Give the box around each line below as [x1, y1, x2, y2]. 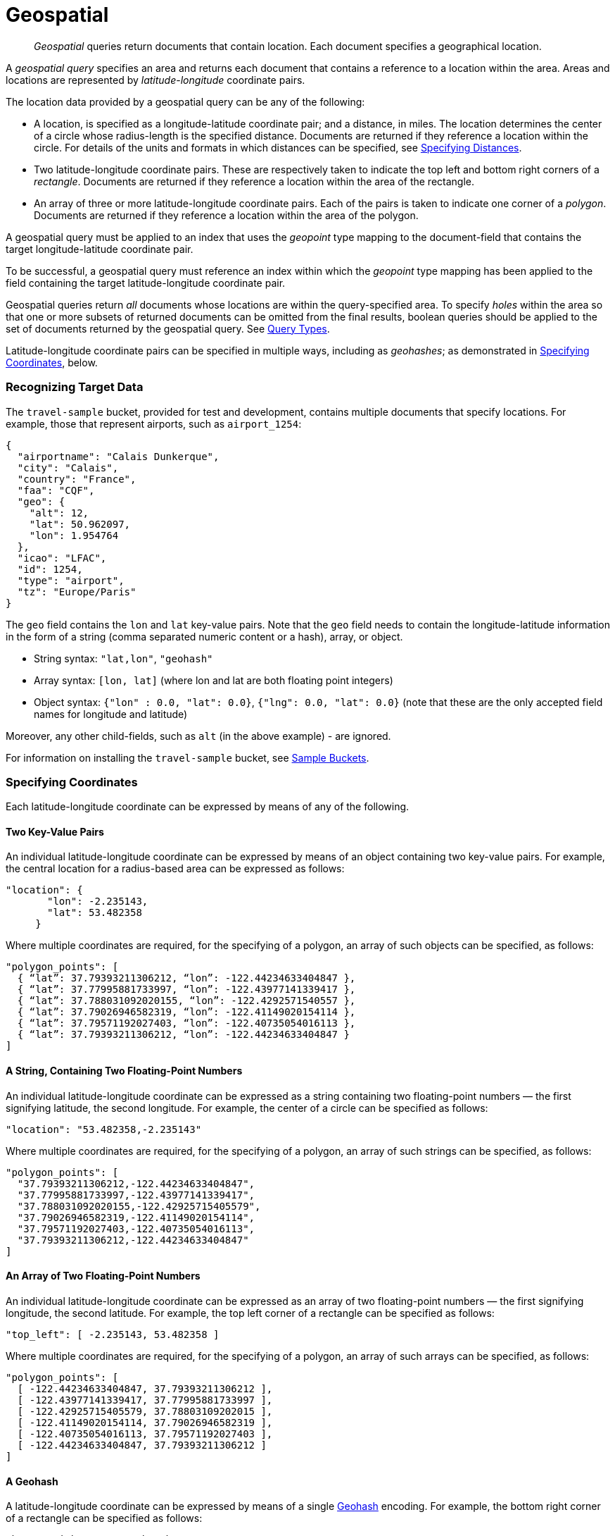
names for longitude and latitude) [34, 707, 188, 720]
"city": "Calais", [17, 462, 119, 473]
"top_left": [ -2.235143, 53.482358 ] [6, 1328, 220, 1340]
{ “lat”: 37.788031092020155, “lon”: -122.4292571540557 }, [17, 995, 356, 1007]
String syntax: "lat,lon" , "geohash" [34, 652, 213, 664]
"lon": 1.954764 [29, 529, 119, 541]
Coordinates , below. [6, 356, 98, 368]
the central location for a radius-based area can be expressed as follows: [6, 862, 345, 875]
